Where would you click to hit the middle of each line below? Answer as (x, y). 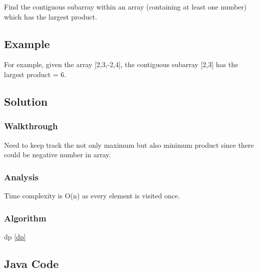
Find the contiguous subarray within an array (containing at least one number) (125, 7)
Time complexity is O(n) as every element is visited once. (92, 195)
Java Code (31, 263)
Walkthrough (31, 126)
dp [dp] (15, 236)
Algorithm (25, 218)
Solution (26, 101)
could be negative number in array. (57, 155)
